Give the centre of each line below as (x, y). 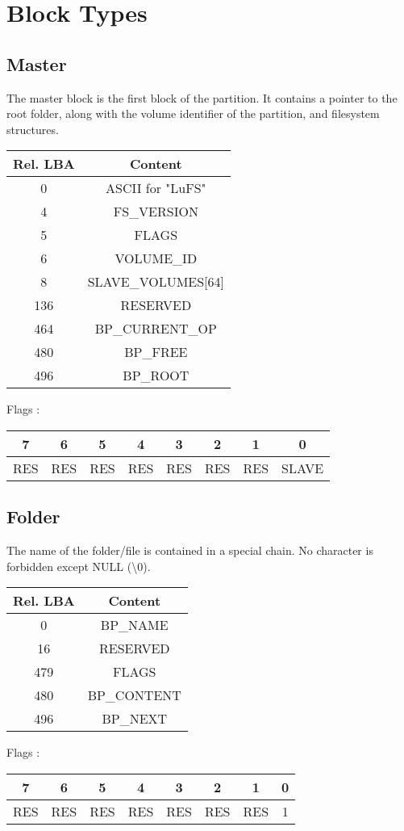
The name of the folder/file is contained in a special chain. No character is (190, 550)
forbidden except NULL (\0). (79, 566)
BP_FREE (156, 352)
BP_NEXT (135, 719)
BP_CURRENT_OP (156, 329)
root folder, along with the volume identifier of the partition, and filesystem (193, 113)
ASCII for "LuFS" (156, 188)
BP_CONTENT (134, 695)
